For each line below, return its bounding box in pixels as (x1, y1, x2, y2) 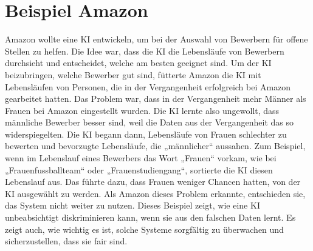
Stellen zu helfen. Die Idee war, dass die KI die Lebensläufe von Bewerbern (5, 44, 284, 57)
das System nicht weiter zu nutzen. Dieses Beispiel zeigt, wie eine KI (5, 199, 260, 212)
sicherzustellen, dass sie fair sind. (5, 235, 128, 247)
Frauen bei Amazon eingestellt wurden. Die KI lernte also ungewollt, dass (5, 104, 280, 116)
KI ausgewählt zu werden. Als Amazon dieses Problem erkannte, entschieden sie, (5, 187, 306, 199)
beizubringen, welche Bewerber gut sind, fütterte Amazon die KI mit (5, 68, 261, 81)
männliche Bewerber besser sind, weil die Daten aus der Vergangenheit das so (5, 116, 294, 129)
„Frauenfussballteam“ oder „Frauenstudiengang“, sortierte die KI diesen (5, 163, 273, 176)
